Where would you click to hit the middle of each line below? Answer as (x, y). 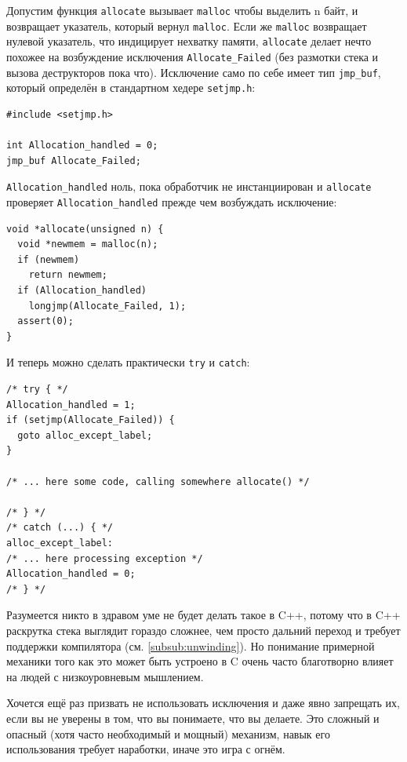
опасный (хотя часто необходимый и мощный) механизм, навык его (168, 733)
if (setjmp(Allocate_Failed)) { (91, 420)
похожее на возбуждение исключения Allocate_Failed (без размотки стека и (193, 56)
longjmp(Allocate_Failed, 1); (107, 306)
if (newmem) (49, 259)
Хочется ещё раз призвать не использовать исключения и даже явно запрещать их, (203, 703)
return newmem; (68, 275)
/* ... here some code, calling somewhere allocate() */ (158, 481)
